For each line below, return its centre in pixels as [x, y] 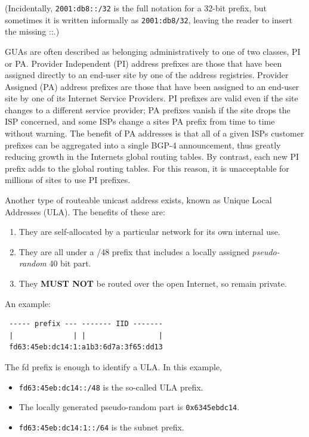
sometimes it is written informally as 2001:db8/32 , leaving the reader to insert [149, 19]
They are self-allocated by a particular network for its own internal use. [149, 232]
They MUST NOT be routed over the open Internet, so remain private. [153, 283]
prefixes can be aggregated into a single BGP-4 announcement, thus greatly [143, 145]
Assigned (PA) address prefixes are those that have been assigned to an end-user [152, 86]
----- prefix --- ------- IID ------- [86, 324]
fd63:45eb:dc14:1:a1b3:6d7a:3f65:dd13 [86, 347]
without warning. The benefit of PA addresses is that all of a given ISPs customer [154, 133]
